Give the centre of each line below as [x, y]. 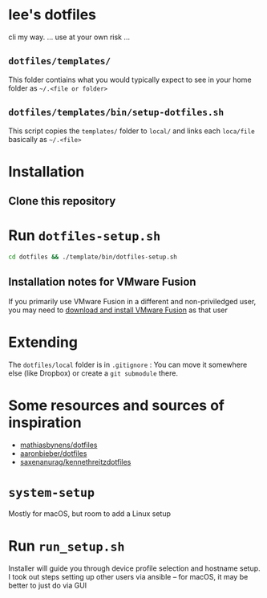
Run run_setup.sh [67, 545]
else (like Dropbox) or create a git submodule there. [93, 373]
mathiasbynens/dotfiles [59, 445]
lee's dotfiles [53, 15]
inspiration [45, 422]
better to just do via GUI [48, 585]
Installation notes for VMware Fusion [102, 282]
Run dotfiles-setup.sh [85, 236]
